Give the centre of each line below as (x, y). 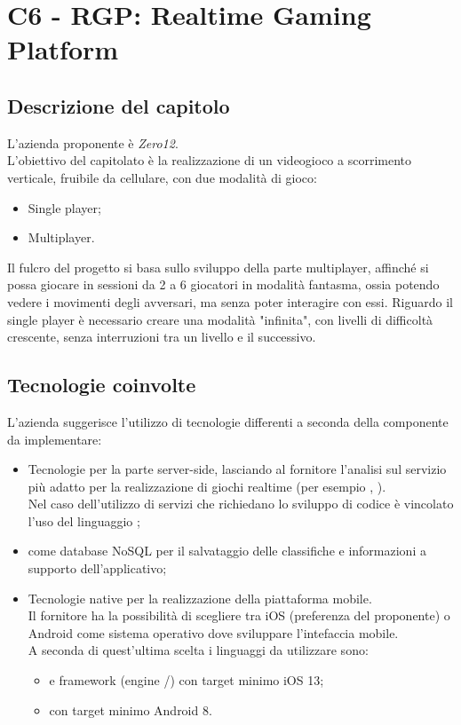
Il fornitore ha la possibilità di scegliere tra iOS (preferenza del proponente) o (239, 615)
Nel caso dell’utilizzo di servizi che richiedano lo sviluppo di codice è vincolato (241, 504)
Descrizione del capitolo (119, 105)
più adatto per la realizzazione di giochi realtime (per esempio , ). (207, 486)
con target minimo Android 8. (131, 709)
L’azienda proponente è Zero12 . (93, 142)
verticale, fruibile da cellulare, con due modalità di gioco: (162, 177)
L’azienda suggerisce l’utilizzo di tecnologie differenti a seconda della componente (228, 421)
